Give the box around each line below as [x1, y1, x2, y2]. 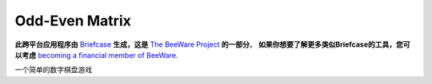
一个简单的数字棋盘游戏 [14, 65, 92, 74]
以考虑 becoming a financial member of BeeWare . [14, 50, 178, 59]
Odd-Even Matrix [14, 12, 131, 29]
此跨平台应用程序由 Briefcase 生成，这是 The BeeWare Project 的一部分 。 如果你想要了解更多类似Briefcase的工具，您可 [14, 40, 411, 49]
